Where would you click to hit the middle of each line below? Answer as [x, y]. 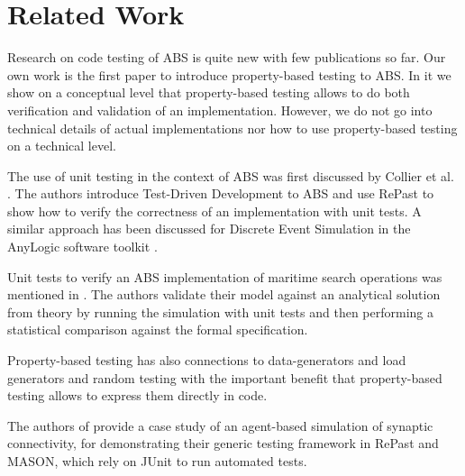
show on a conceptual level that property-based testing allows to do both [209, 92]
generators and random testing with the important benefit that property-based [225, 377]
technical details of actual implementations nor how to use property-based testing [232, 128]
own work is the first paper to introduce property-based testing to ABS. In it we [229, 74]
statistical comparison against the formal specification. [158, 330]
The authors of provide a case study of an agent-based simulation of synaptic [220, 425]
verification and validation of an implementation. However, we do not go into [220, 110]
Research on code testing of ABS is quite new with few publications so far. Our [227, 57]
